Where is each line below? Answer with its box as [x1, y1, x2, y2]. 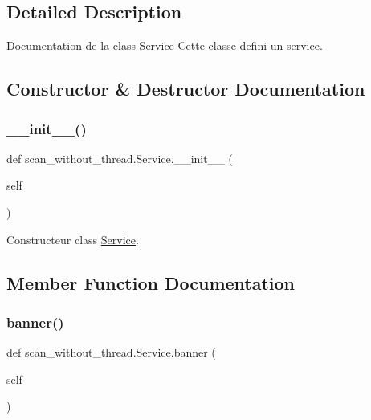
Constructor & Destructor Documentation [6, 76, 365, 101]
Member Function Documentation [6, 270, 296, 295]
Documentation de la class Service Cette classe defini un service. [6, 37, 323, 54]
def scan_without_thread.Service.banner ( [6, 344, 216, 361]
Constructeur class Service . [6, 230, 139, 247]
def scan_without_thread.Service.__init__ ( [6, 149, 233, 166]
